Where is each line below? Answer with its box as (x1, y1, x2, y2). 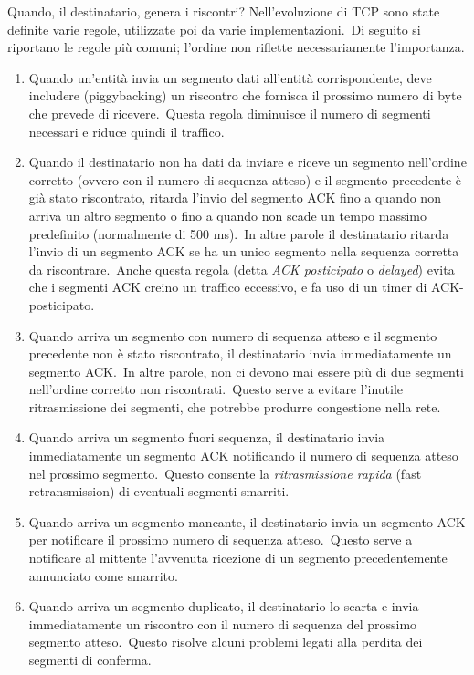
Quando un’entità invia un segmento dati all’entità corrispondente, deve (28, 67, 432, 87)
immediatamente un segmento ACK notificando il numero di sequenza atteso (28, 446, 458, 465)
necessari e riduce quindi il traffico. (28, 121, 225, 140)
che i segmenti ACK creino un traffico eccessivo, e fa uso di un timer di (28, 277, 427, 296)
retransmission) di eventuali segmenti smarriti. (28, 482, 290, 501)
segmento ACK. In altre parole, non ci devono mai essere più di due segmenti (28, 361, 464, 380)
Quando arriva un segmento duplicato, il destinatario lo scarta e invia (28, 597, 419, 616)
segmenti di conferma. (28, 650, 152, 669)
